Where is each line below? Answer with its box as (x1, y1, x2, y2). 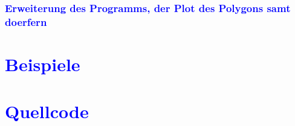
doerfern (5, 14, 47, 29)
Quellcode (5, 99, 89, 124)
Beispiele (5, 51, 80, 76)
